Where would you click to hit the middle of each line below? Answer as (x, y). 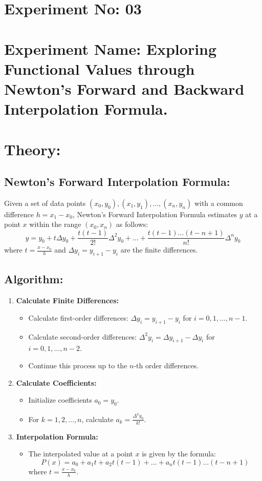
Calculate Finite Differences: (68, 300)
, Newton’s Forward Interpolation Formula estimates (155, 214)
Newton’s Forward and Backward (124, 88)
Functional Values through (100, 68)
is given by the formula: (179, 454)
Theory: (32, 149)
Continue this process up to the (78, 365)
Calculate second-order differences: (83, 336)
